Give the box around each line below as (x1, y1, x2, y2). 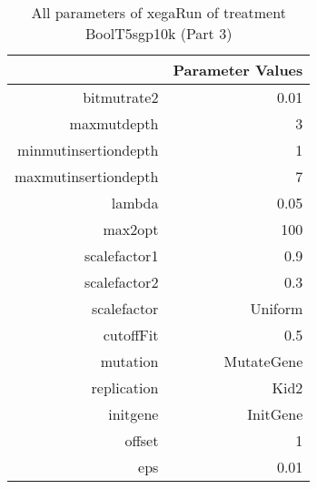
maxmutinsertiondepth (15, 166, 159, 187)
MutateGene (223, 351, 303, 372)
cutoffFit (103, 324, 159, 345)
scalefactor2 (84, 271, 159, 292)
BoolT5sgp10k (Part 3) (84, 23, 233, 44)
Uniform (250, 298, 303, 319)
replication (91, 377, 159, 398)
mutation (100, 351, 159, 372)
